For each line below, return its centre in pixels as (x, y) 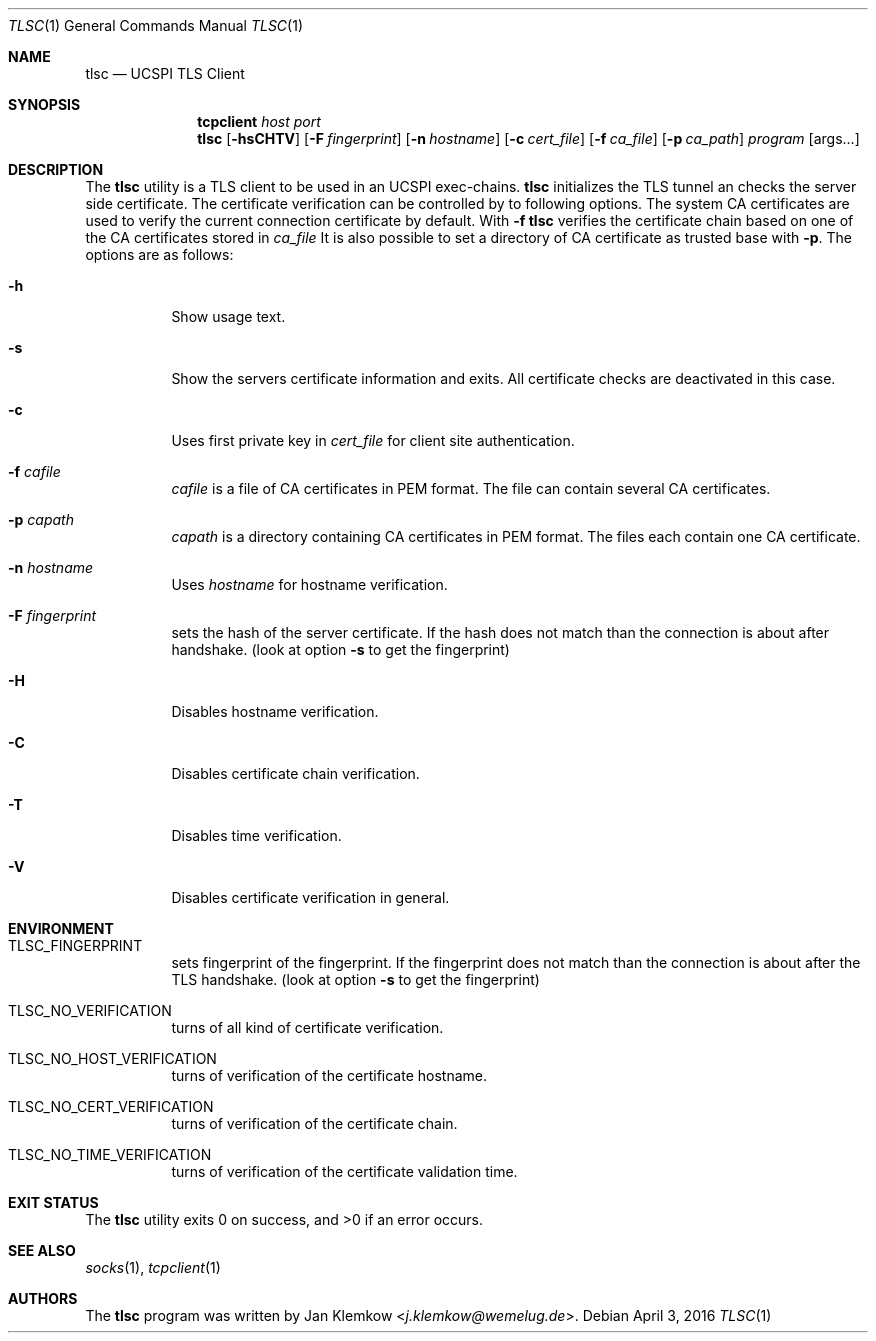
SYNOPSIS (44, 104)
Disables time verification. (256, 835)
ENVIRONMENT (61, 928)
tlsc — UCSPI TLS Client (165, 73)
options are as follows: (159, 254)
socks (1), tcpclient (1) (153, 1267)
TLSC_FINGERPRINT (75, 945)
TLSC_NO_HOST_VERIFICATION (112, 1058)
